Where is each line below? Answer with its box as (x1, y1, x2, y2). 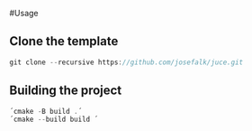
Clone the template (9, 33, 119, 49)
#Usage (9, 8, 39, 18)
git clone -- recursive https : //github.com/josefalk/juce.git (9, 58, 244, 67)
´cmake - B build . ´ (9, 107, 83, 116)
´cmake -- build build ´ (9, 115, 99, 125)
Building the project (9, 83, 122, 98)
